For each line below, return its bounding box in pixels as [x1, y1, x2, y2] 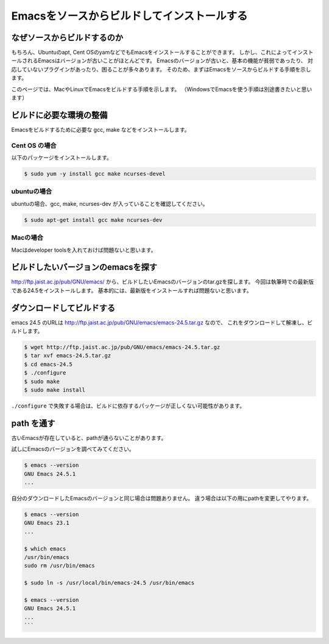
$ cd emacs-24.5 [24, 360, 73, 368]
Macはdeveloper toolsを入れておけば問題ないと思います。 [11, 246, 157, 254]
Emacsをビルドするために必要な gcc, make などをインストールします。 [11, 126, 190, 133]
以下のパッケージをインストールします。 [11, 154, 113, 161]
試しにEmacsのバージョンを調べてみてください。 [11, 445, 135, 453]
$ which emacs [24, 545, 66, 552]
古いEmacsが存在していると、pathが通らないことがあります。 [11, 434, 167, 441]
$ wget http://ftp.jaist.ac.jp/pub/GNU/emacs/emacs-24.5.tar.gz [24, 344, 221, 351]
